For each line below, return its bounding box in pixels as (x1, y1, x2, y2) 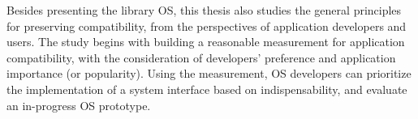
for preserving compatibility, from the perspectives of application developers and (6, 17, 407, 34)
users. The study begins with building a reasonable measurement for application (6, 33, 405, 50)
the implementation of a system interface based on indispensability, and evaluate (6, 80, 407, 97)
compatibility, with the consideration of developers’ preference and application (6, 49, 396, 66)
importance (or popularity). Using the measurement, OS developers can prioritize (6, 65, 412, 82)
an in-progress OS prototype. (6, 96, 151, 113)
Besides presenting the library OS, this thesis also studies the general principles (6, 2, 402, 18)
